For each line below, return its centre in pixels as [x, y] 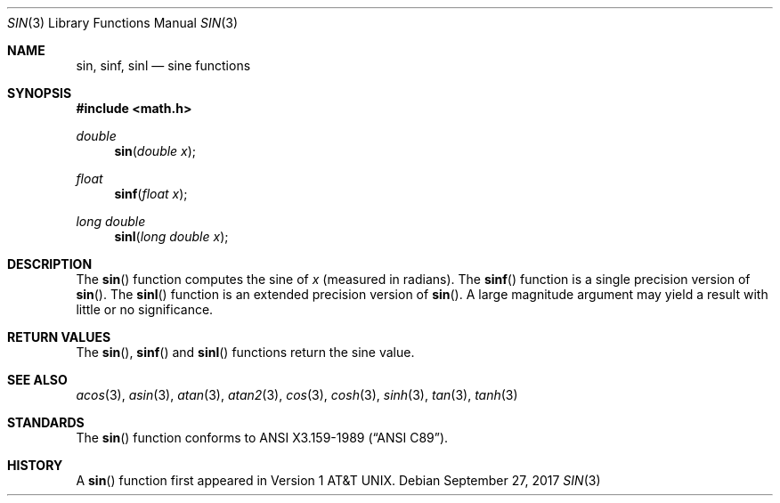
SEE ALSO [37, 380]
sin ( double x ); [155, 151]
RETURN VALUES [59, 337]
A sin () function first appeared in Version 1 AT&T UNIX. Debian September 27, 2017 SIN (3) [338, 480]
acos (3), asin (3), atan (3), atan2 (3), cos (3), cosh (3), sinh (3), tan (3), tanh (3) [297, 395]
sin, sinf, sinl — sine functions [163, 65]
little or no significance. [145, 309]
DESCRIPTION [50, 264]
